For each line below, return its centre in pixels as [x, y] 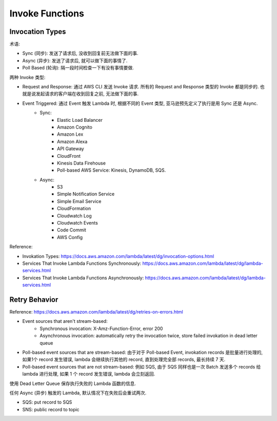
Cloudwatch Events [78, 223]
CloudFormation [74, 209]
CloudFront [69, 156]
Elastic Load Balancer [80, 120]
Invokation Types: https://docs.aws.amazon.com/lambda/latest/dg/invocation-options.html [118, 256]
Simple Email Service [80, 201]
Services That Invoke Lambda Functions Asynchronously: [83, 278]
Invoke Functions [47, 13]
